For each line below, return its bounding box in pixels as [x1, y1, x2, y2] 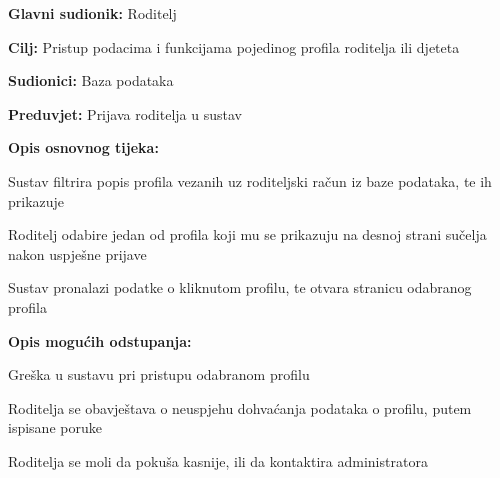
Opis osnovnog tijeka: [8, 137, 159, 158]
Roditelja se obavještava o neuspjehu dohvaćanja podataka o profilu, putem [8, 397, 472, 418]
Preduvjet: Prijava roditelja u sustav [8, 103, 242, 124]
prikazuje [8, 190, 65, 211]
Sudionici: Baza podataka [8, 70, 174, 91]
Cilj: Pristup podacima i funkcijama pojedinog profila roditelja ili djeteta [8, 36, 460, 57]
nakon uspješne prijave [8, 243, 147, 264]
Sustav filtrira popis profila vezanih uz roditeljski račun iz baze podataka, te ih [8, 170, 492, 191]
